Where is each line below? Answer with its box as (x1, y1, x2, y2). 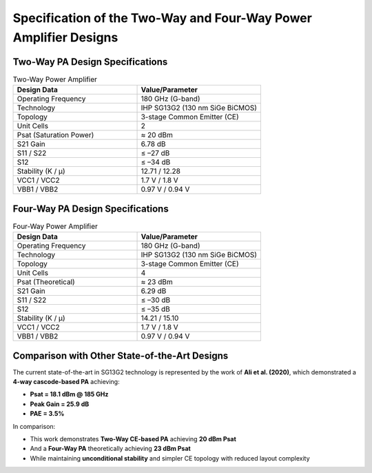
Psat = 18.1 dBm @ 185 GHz (30, 390, 109, 399)
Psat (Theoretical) (17, 277, 75, 287)
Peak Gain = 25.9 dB (30, 400, 90, 408)
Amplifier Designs (12, 30, 118, 45)
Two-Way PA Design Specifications (12, 56, 168, 68)
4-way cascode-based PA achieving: (12, 378, 120, 386)
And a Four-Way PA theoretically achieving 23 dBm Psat (30, 445, 191, 453)
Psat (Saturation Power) (17, 130, 94, 140)
